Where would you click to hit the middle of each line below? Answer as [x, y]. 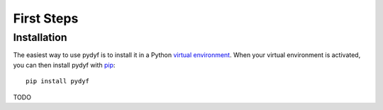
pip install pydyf [58, 81]
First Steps [46, 18]
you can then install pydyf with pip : [64, 65]
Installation [40, 37]
